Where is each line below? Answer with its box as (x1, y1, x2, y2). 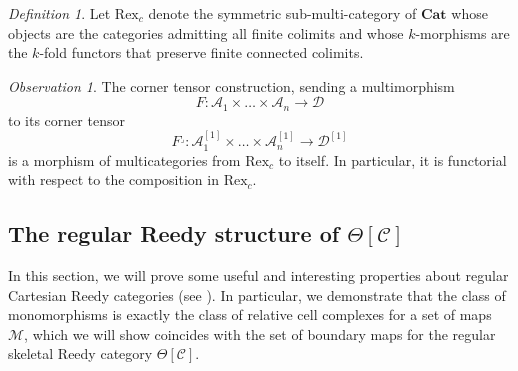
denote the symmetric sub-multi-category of (148, 3, 417, 23)
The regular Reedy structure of (8, 218, 340, 249)
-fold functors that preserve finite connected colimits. (39, 42, 364, 63)
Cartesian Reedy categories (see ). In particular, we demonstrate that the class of (8, 284, 506, 305)
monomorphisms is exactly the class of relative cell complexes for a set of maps (8, 304, 492, 325)
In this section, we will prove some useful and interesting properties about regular (8, 265, 509, 286)
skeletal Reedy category (8, 343, 153, 364)
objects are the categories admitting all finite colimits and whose (8, 22, 404, 43)
